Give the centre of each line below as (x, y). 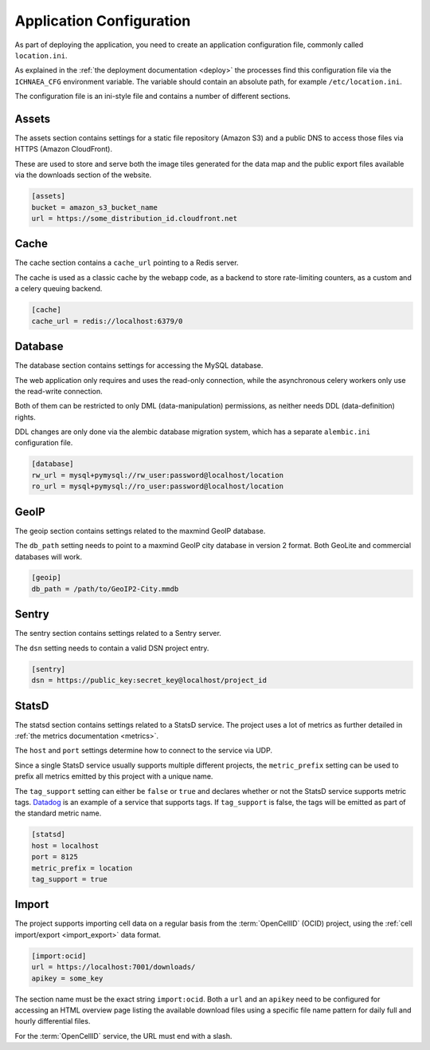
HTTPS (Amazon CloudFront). (64, 149)
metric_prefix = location (82, 868)
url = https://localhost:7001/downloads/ (113, 967)
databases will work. (49, 557)
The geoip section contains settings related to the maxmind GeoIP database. (140, 531)
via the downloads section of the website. (83, 175)
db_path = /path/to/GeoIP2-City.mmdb (105, 589)
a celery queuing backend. (59, 289)
